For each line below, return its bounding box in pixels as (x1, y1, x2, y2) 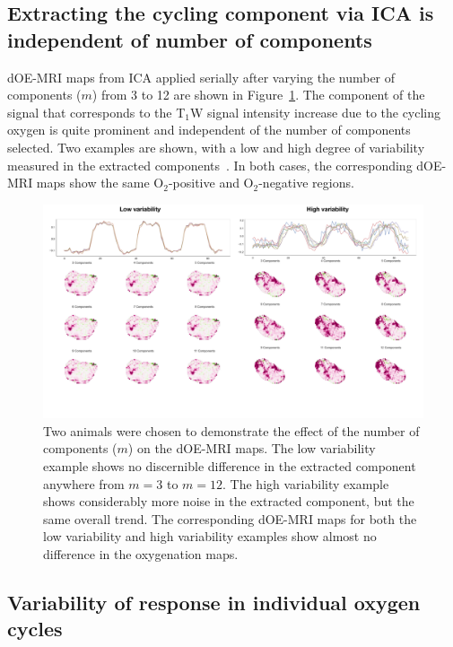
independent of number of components (7, 25, 372, 53)
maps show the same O (36, 173, 164, 192)
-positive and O (168, 173, 254, 192)
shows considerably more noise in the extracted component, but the (43, 492, 414, 511)
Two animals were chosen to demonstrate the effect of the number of (43, 421, 420, 440)
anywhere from (43, 474, 125, 493)
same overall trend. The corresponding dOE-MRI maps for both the (43, 509, 417, 528)
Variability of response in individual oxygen (7, 588, 421, 616)
